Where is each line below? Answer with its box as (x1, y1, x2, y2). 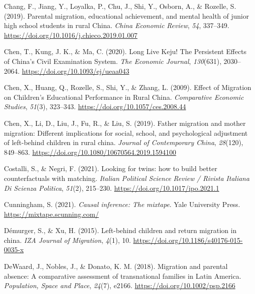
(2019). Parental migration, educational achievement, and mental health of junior (4, 10, 249, 21)
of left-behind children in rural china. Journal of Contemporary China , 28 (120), (4, 137, 243, 147)
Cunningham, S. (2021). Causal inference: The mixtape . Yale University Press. (4, 199, 240, 209)
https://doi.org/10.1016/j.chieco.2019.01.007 (4, 29, 138, 40)
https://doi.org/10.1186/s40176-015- (133, 235, 243, 245)
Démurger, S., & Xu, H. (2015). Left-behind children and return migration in (4, 225, 237, 235)
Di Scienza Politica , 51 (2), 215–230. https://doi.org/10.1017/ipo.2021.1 (4, 182, 220, 193)
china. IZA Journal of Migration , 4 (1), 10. (4, 235, 131, 245)
